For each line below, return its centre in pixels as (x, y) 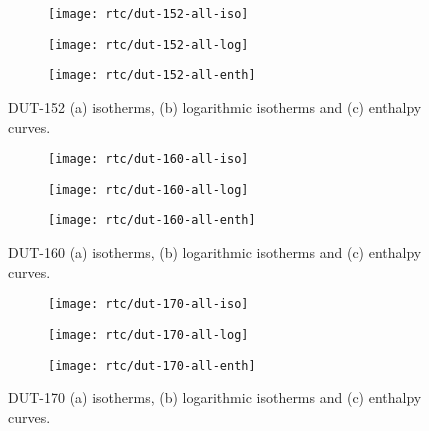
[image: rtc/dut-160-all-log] (148, 189)
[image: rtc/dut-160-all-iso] (148, 159)
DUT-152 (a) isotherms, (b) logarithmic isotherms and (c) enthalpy (215, 106)
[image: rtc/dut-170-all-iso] (148, 304)
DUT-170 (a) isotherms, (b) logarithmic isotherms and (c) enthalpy (215, 397)
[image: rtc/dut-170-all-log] (148, 334)
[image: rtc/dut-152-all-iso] (148, 14)
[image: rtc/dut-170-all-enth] (152, 365)
